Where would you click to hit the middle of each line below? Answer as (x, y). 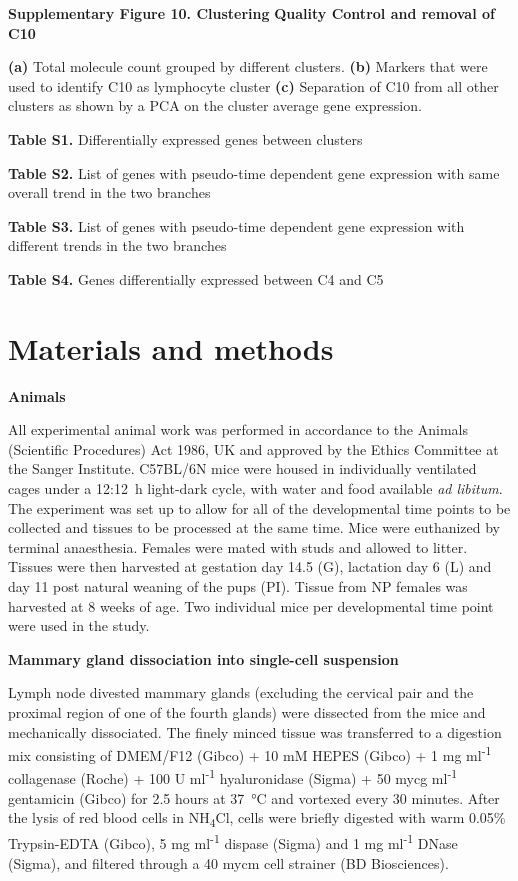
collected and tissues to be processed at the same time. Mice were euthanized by (254, 527)
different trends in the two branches (117, 245)
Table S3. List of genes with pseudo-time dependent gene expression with (236, 225)
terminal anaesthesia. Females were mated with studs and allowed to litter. (238, 546)
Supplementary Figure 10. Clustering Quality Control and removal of (251, 13)
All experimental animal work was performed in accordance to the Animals (238, 429)
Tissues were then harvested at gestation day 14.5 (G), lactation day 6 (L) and (250, 566)
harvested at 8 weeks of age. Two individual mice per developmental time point (251, 605)
